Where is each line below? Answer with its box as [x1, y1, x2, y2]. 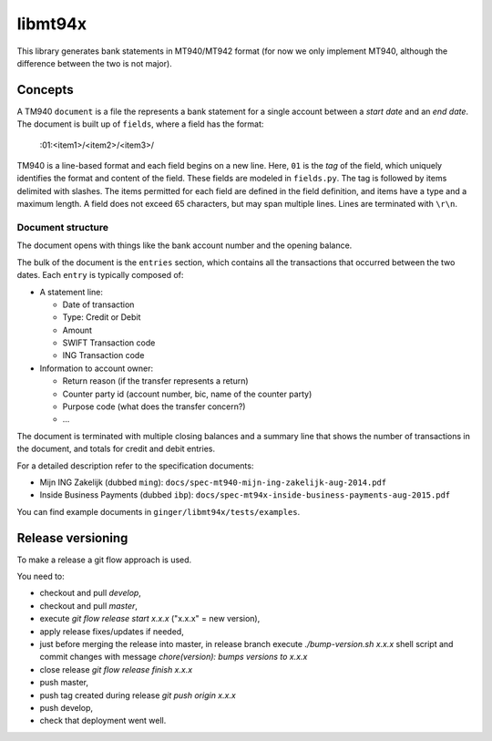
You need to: [16, 571, 66, 582]
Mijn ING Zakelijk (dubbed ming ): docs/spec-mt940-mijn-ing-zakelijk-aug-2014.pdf [39, 477, 387, 488]
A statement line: [39, 286, 104, 297]
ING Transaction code [62, 350, 145, 361]
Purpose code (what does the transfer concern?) [62, 401, 246, 412]
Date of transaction [62, 299, 135, 310]
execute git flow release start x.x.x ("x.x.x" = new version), [39, 613, 261, 624]
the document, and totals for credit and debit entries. [16, 443, 216, 455]
